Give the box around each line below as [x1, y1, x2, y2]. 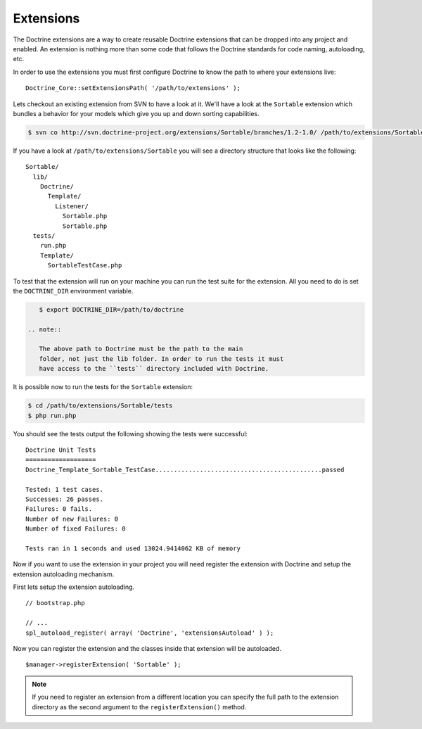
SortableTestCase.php [47, 261, 122, 270]
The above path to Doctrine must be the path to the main [39, 345, 243, 353]
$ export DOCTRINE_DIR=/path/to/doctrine [39, 305, 184, 313]
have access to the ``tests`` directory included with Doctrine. [39, 364, 269, 373]
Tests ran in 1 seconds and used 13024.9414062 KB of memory [25, 544, 241, 552]
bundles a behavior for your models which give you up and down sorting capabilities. [13, 109, 260, 118]
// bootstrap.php [25, 599, 85, 607]
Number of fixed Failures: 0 [25, 525, 126, 533]
